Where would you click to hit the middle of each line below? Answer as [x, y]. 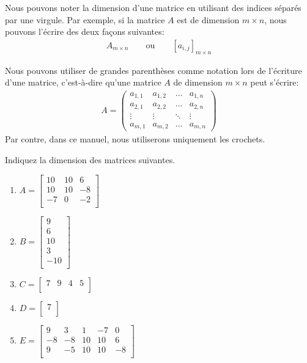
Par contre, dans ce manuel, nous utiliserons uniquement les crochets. [135, 139]
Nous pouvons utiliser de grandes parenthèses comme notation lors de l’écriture [153, 70]
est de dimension [208, 19]
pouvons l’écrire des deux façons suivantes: [85, 31]
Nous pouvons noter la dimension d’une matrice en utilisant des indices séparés [153, 7]
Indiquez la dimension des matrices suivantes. [90, 159]
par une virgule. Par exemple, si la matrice [85, 19]
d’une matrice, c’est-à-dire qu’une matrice [83, 82]
